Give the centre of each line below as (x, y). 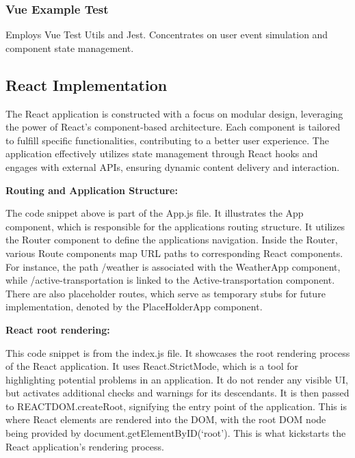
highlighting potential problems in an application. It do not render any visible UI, (177, 379)
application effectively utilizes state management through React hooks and (162, 153)
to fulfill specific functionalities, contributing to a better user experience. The (167, 140)
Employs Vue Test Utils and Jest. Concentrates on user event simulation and (167, 35)
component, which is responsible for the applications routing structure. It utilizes (175, 226)
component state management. (70, 48)
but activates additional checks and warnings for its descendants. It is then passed (177, 393)
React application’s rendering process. (85, 446)
